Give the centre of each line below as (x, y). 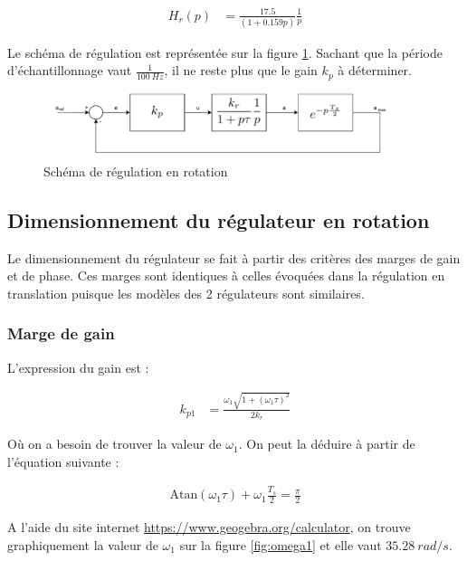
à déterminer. (375, 70)
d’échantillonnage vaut (70, 70)
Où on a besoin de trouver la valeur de (114, 444)
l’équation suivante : (63, 461)
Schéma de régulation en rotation (136, 171)
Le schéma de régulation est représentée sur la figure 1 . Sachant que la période (225, 52)
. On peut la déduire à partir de (327, 444)
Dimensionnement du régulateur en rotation (219, 219)
